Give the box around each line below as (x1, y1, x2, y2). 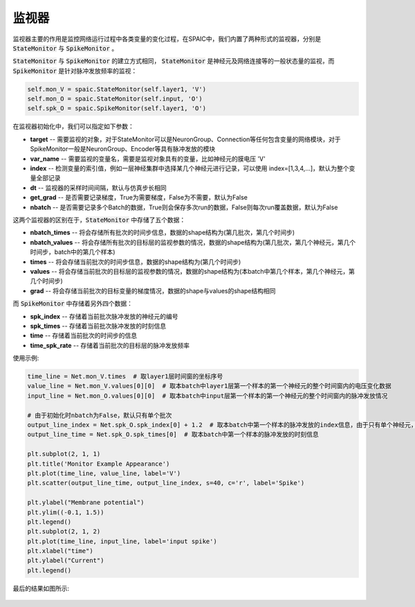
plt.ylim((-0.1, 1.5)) (27, 508, 104, 516)
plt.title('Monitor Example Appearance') (27, 459, 170, 468)
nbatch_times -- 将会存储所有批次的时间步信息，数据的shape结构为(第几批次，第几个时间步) (30, 229, 295, 237)
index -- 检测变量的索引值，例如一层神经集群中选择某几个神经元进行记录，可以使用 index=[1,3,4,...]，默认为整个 (30, 164, 349, 173)
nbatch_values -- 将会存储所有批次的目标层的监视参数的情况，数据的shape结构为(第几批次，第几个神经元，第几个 (30, 238, 356, 246)
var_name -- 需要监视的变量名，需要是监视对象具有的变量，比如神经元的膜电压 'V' (30, 155, 266, 163)
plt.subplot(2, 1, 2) (27, 527, 101, 536)
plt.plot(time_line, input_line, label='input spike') (27, 537, 217, 545)
